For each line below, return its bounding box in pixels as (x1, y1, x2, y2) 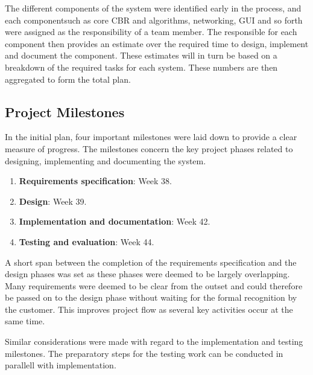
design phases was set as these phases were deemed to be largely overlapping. (5, 268, 290, 280)
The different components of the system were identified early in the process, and (5, 2, 302, 14)
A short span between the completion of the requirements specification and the (5, 255, 297, 268)
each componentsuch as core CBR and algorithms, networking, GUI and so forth (5, 13, 303, 26)
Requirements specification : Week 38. (19, 175, 172, 187)
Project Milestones (5, 102, 125, 121)
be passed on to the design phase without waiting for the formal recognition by (5, 291, 297, 304)
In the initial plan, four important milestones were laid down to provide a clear (5, 130, 297, 143)
